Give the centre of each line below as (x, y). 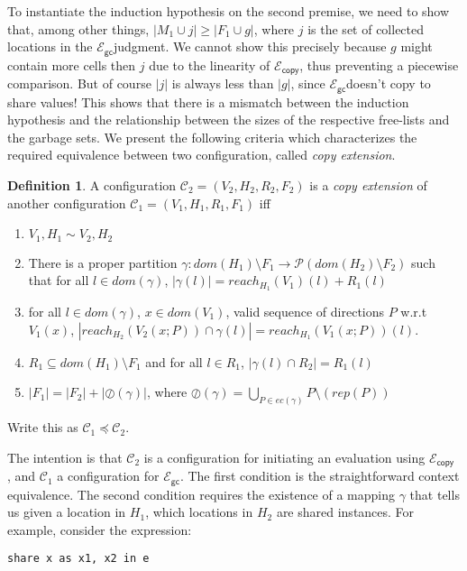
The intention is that (65, 457)
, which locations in (199, 512)
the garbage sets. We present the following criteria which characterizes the (212, 137)
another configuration (67, 203)
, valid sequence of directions (305, 312)
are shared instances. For (345, 512)
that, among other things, (78, 28)
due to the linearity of (210, 64)
